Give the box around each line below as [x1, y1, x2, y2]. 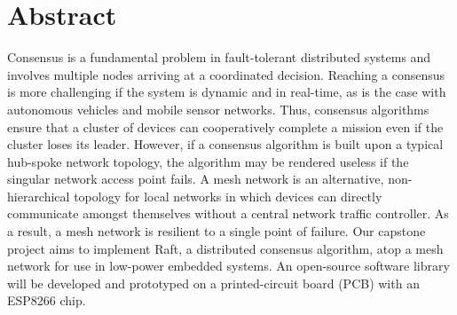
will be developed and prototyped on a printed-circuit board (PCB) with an [7, 273, 420, 292]
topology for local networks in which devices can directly [74, 186, 382, 205]
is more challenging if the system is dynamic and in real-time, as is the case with [7, 83, 446, 101]
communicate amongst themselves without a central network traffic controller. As [7, 204, 449, 223]
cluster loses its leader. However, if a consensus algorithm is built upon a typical [7, 135, 444, 154]
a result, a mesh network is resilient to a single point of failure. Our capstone [7, 222, 426, 240]
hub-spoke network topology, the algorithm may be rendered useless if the [7, 152, 409, 170]
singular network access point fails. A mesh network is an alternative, [7, 169, 384, 188]
